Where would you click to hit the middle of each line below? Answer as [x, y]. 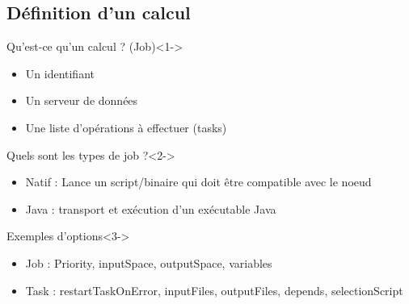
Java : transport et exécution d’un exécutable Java [151, 208]
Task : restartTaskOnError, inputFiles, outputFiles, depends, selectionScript [214, 290]
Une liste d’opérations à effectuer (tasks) [126, 127]
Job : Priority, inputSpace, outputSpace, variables [149, 262]
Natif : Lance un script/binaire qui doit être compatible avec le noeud [198, 182]
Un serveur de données [82, 100]
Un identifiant [60, 73]
